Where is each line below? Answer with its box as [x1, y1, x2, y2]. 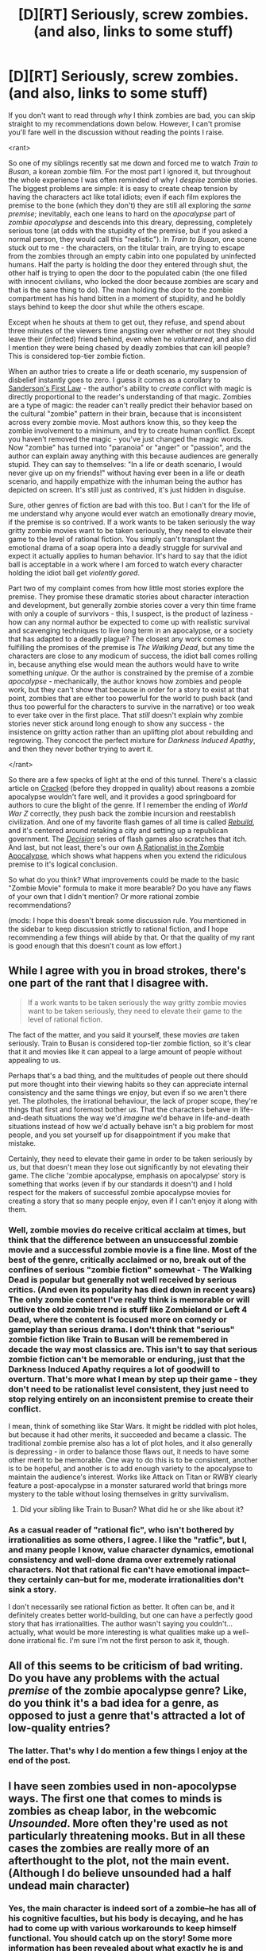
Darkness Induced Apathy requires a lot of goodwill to [8, 1363, 221, 1374]
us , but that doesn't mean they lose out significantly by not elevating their [8, 1162, 249, 1171]
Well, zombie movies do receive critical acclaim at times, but [8, 1224, 246, 1235]
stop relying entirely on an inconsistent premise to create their [8, 1393, 254, 1404]
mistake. [8, 1138, 37, 1147]
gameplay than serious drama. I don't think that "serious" [8, 1323, 235, 1334]
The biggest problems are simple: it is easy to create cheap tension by [8, 183, 238, 193]
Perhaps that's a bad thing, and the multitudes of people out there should [8, 1070, 249, 1080]
